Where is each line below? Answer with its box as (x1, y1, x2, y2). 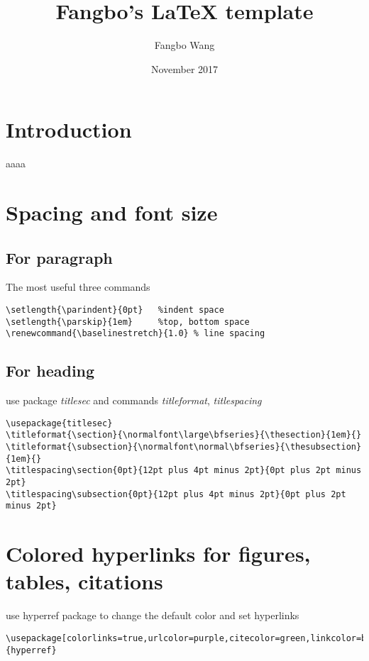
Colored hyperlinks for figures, (6, 539, 311, 568)
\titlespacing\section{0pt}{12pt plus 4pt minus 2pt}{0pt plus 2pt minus (6, 465, 362, 476)
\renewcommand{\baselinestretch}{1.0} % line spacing (6, 328, 265, 339)
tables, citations (6, 567, 163, 596)
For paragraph (6, 246, 113, 268)
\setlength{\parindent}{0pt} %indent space (6, 305, 224, 316)
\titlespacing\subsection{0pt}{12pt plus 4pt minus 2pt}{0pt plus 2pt (6, 489, 346, 499)
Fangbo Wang (154, 38, 215, 52)
